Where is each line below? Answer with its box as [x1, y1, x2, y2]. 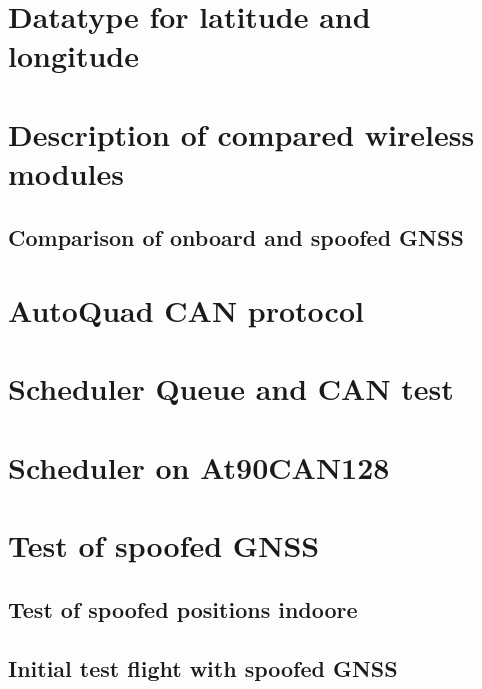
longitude [8, 35, 140, 76]
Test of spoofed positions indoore [8, 593, 358, 624]
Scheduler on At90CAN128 [8, 446, 390, 487]
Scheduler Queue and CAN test [8, 368, 454, 409]
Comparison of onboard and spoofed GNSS [8, 221, 464, 252]
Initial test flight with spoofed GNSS [8, 652, 398, 683]
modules [8, 152, 125, 193]
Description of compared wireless [8, 113, 475, 154]
